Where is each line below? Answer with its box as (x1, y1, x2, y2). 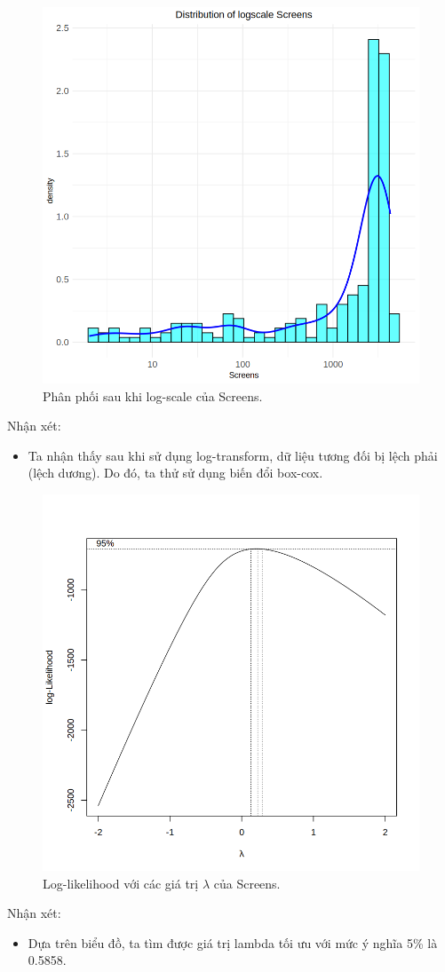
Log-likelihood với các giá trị (43, 873, 199, 892)
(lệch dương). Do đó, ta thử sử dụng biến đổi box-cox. (28, 463, 323, 482)
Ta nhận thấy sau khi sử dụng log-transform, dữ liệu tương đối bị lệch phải (28, 446, 438, 464)
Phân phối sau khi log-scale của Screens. (43, 386, 263, 405)
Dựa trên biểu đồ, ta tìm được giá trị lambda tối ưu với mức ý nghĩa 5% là (28, 933, 438, 952)
